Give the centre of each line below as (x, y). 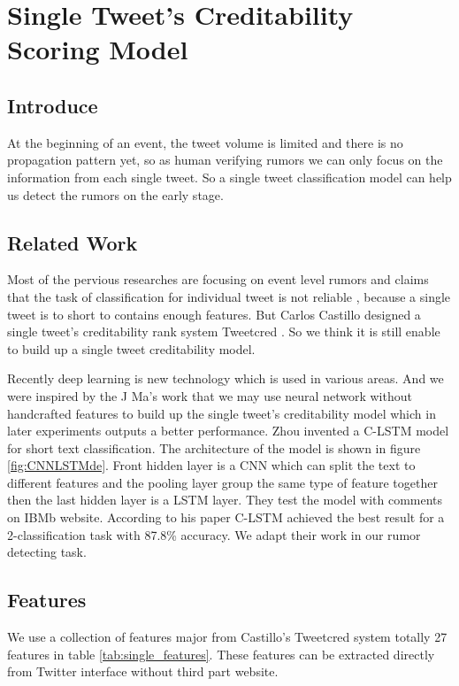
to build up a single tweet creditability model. (131, 348)
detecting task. (47, 552)
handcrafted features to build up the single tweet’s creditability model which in (222, 413)
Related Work (73, 242)
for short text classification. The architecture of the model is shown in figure (214, 447)
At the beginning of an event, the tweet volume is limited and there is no (205, 142)
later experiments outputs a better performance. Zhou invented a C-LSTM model (228, 431)
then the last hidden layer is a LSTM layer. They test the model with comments (225, 500)
